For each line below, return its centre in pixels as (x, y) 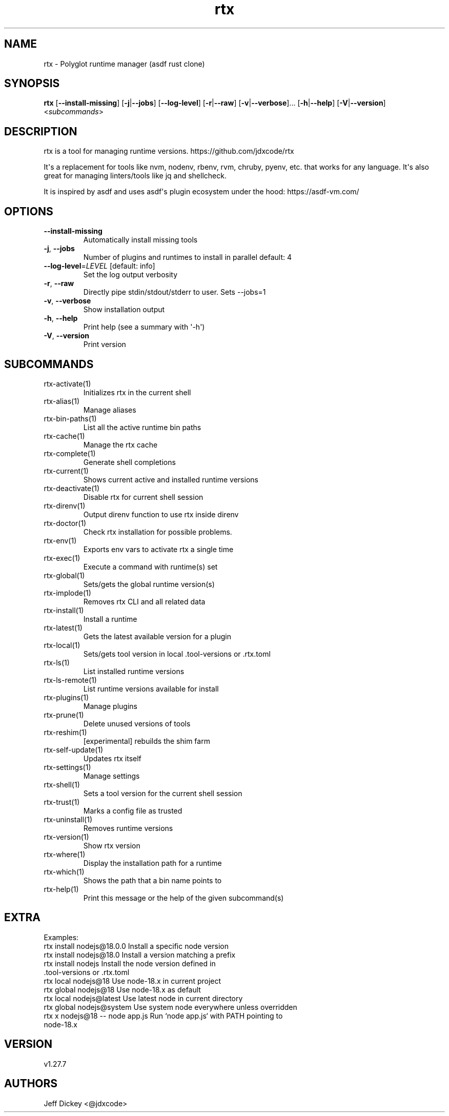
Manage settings (111, 776)
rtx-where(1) (65, 854)
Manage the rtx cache (120, 444)
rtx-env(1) (60, 540)
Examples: (61, 937)
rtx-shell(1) (62, 784)
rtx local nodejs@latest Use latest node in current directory (143, 998)
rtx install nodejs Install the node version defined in (130, 963)
